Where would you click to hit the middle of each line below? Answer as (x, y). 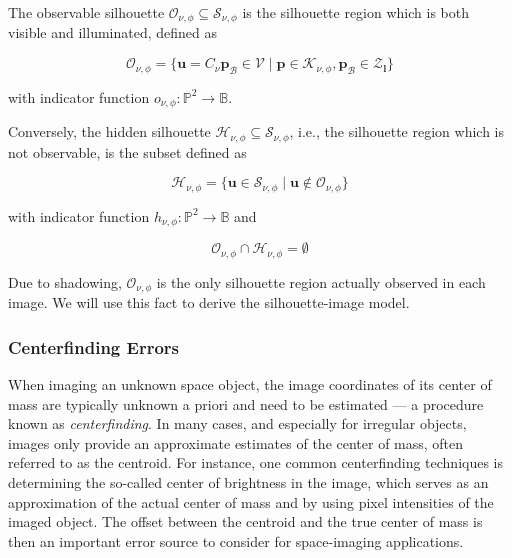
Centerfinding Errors (94, 346)
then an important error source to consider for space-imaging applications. (236, 540)
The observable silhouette (86, 12)
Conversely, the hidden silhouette (109, 131)
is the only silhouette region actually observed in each (321, 281)
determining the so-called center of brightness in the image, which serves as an (248, 481)
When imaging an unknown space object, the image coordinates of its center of (250, 383)
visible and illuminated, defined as (113, 32)
